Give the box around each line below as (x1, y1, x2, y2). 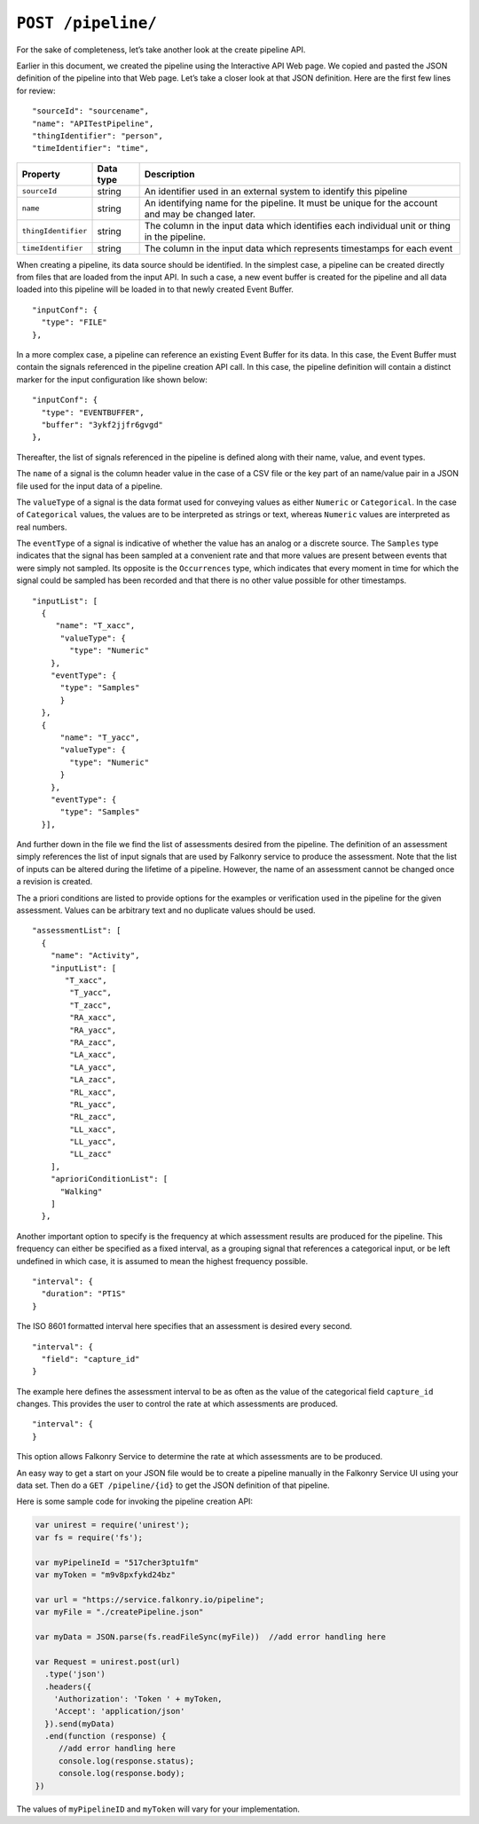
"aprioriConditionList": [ (50, 1174, 169, 1184)
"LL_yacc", (69, 1136, 117, 1147)
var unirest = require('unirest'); (35, 1520, 190, 1530)
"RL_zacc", (69, 1112, 117, 1122)
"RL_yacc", (69, 1099, 117, 1109)
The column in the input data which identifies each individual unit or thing (144, 219, 452, 232)
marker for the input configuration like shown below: (16, 373, 208, 385)
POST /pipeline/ (16, 13, 157, 33)
